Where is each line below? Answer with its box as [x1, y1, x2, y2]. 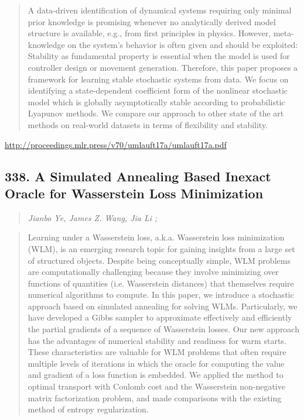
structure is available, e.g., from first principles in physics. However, [28, 27, 271, 39]
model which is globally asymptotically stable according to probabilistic [28, 95, 285, 108]
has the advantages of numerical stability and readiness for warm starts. [28, 334, 286, 346]
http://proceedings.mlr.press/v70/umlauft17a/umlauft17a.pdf [5, 138, 227, 150]
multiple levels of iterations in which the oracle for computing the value [28, 357, 285, 369]
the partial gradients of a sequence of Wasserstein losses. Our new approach [28, 323, 299, 335]
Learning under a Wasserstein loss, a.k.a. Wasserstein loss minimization [28, 231, 285, 243]
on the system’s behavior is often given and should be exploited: [67, 38, 298, 50]
